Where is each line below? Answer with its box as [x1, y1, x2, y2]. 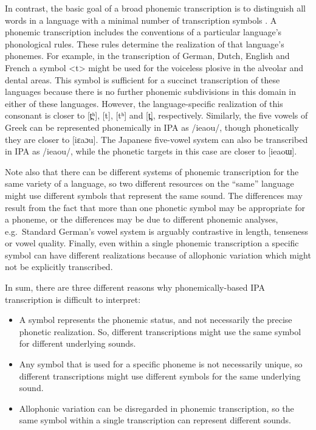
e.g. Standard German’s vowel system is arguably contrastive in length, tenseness [5, 224, 309, 237]
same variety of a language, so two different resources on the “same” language [5, 177, 294, 190]
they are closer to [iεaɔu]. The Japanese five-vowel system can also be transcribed [5, 133, 308, 145]
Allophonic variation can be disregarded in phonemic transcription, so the [19, 401, 294, 414]
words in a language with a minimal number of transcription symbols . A [5, 13, 277, 26]
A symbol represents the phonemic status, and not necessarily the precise [19, 313, 292, 326]
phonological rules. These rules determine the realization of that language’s [5, 37, 284, 50]
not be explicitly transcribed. [5, 260, 113, 273]
